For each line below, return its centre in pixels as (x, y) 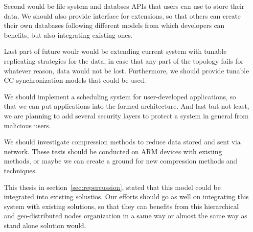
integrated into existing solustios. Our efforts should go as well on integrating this (126, 197)
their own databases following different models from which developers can (114, 25)
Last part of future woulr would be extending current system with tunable (115, 51)
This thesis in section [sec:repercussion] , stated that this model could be (112, 187)
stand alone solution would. (45, 225)
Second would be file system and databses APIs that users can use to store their (124, 6)
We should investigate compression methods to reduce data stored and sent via (122, 142)
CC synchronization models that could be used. (75, 80)
